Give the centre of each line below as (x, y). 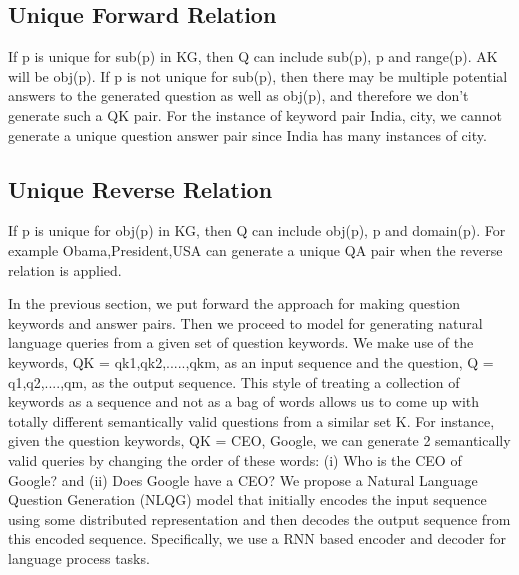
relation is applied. (65, 269)
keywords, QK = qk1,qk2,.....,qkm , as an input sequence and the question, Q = (251, 361)
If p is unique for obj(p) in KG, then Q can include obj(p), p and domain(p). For (257, 230)
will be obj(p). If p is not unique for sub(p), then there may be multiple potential (258, 75)
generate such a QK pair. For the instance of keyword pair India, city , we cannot (255, 114)
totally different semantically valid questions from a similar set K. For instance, (251, 420)
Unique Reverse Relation (140, 188)
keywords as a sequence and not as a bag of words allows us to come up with (244, 401)
